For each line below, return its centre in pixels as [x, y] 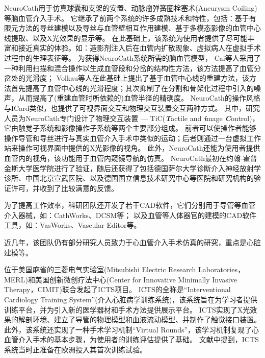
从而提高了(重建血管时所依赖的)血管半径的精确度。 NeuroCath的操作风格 [139, 98]
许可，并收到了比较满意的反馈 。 [64, 188]
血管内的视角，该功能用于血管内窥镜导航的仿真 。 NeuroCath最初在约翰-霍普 [131, 158]
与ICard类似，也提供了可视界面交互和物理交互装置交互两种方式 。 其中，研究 [132, 108]
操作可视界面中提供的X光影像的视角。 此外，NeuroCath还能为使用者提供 [139, 148]
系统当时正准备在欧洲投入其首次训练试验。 [75, 349]
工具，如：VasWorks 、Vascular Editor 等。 [73, 225]
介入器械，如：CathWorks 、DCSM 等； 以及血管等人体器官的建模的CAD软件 [130, 215]
